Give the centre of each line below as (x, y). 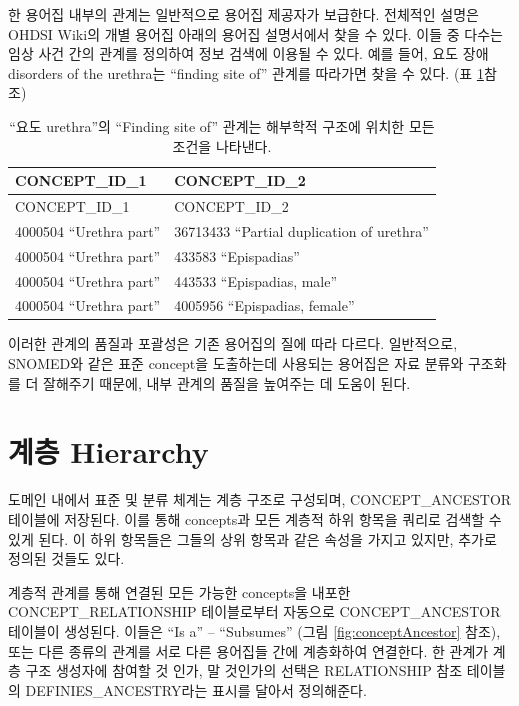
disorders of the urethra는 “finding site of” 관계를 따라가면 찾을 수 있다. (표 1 (246, 72)
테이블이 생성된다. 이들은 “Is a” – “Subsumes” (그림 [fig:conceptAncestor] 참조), (254, 630)
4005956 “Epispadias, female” (264, 305)
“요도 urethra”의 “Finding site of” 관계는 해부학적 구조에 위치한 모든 (222, 125)
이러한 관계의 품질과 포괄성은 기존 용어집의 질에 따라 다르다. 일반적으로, (233, 343)
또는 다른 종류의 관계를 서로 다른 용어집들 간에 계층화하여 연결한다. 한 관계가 (248, 650)
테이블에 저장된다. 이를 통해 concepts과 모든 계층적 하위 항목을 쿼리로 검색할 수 (255, 518)
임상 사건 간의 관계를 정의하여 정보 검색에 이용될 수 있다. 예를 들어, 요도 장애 (248, 53)
